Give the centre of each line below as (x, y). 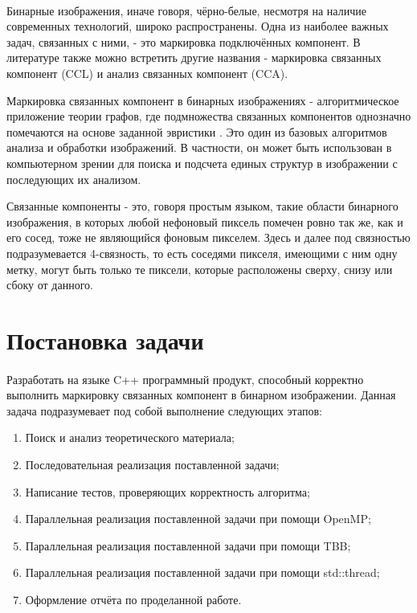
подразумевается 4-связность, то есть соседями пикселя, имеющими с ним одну (202, 253)
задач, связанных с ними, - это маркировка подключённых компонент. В (184, 41)
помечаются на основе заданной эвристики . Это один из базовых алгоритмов (197, 131)
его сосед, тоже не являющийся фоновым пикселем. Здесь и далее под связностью (208, 237)
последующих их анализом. (74, 179)
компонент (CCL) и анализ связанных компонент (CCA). (147, 73)
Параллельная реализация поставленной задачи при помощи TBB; (188, 545)
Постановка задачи (105, 339)
